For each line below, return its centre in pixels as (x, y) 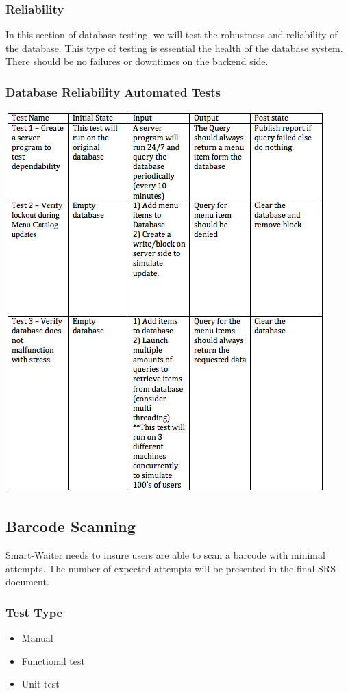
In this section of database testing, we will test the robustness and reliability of (172, 35)
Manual (37, 638)
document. (27, 582)
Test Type (34, 612)
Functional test (53, 660)
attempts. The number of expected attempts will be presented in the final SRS (171, 568)
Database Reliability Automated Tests (113, 91)
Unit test (40, 684)
